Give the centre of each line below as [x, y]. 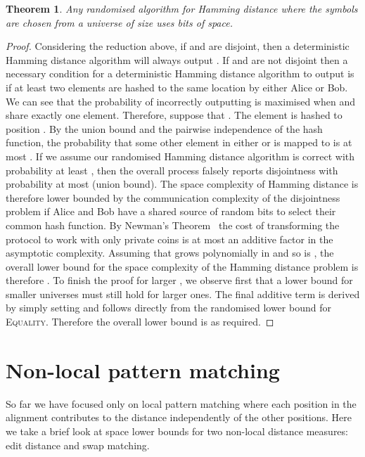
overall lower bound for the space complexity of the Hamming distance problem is [182, 266]
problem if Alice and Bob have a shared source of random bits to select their [171, 211]
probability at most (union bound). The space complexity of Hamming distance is [182, 184]
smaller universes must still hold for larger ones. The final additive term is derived [183, 294]
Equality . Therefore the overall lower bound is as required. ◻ [140, 322]
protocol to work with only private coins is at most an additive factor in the [169, 239]
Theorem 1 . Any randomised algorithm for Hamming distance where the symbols [182, 8]
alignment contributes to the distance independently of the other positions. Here [179, 417]
